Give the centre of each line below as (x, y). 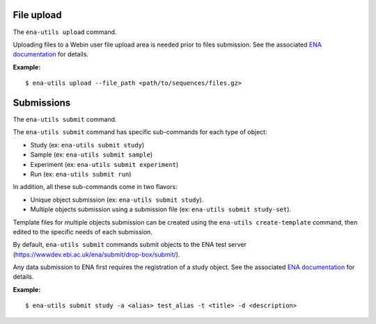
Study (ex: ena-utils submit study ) (87, 145)
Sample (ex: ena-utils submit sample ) (92, 155)
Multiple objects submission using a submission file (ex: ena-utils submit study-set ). (161, 209)
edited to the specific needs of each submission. (83, 232)
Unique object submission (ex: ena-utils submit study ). (117, 200)
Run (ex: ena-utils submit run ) (81, 174)
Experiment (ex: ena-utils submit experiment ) (104, 164)
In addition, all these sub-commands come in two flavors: (95, 187)
